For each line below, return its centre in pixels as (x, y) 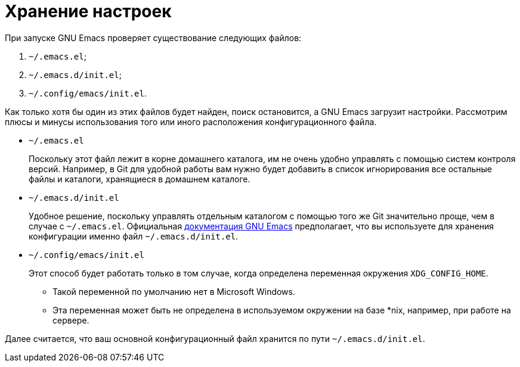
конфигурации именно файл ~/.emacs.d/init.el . (134, 236)
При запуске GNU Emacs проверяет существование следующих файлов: (153, 38)
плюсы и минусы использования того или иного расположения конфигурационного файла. (191, 122)
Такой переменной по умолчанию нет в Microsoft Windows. (174, 291)
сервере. (71, 320)
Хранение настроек (88, 11)
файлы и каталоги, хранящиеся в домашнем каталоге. (140, 179)
